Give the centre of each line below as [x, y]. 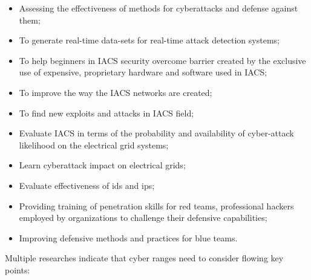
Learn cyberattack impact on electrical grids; [102, 165]
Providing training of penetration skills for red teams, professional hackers [156, 205]
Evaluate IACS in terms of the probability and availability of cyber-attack [156, 133]
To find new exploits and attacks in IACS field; [106, 113]
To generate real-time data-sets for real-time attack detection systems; [149, 40]
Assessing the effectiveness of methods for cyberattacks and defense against [159, 8]
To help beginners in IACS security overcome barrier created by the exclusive [162, 60]
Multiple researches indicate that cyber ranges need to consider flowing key [144, 258]
